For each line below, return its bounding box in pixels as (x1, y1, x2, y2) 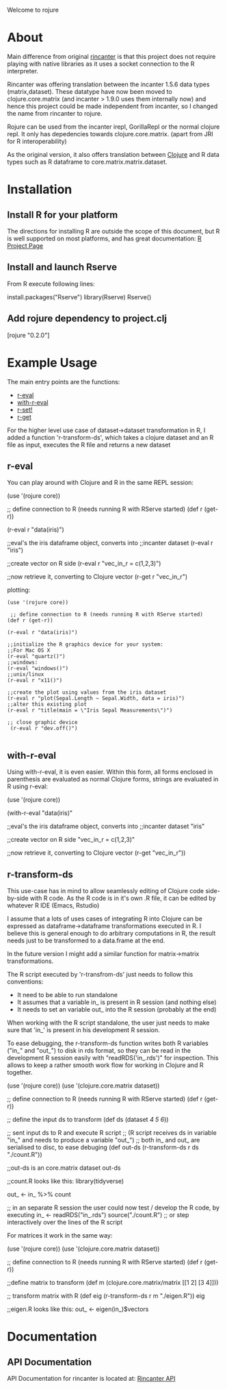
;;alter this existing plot (7, 701, 88, 708)
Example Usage (7, 355, 98, 371)
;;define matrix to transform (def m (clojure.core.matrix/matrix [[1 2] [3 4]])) (7, 1278, 219, 1286)
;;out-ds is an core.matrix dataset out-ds (7, 1164, 121, 1172)
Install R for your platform (7, 209, 118, 221)
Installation (7, 182, 72, 197)
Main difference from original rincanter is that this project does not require (7, 52, 216, 60)
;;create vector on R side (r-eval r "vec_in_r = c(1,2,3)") (7, 560, 161, 568)
